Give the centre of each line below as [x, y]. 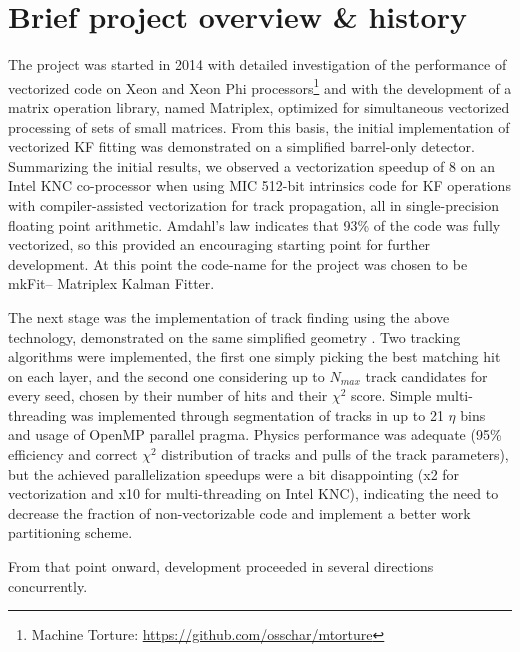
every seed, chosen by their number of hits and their [168, 395]
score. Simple [391, 395]
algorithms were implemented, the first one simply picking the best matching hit [254, 356]
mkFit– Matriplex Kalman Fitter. [111, 283]
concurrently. [48, 585]
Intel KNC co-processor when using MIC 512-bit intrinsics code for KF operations [259, 185]
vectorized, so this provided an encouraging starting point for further [219, 244]
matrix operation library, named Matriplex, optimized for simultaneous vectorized [259, 106]
